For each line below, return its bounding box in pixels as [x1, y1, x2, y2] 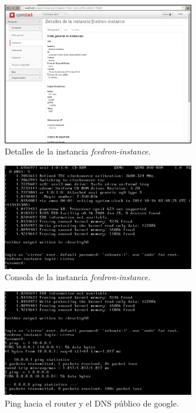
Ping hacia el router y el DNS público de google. [5, 397, 179, 409]
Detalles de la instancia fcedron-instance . [5, 145, 151, 157]
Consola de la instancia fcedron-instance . [5, 271, 151, 283]
